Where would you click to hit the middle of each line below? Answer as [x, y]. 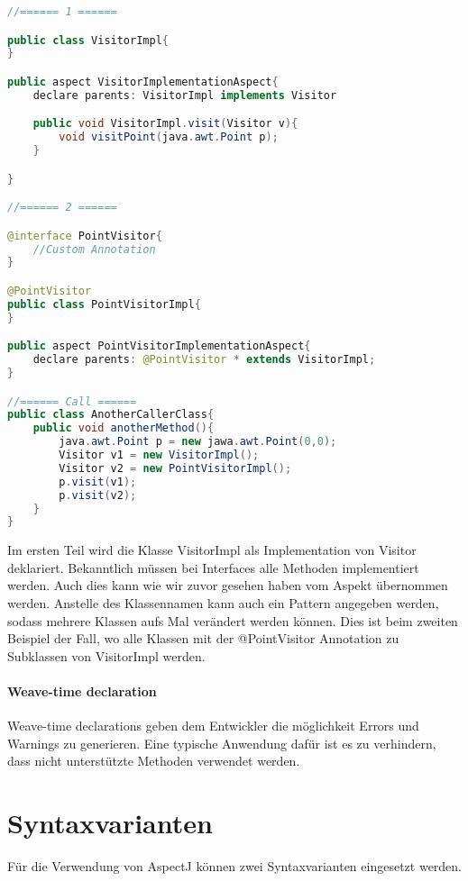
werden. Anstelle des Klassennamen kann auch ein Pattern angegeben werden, [223, 603]
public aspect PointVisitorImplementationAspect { [159, 346]
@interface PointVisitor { [85, 236]
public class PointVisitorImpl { [104, 304]
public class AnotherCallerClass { [111, 415]
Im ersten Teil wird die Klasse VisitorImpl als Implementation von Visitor [212, 550]
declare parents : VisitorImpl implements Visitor [185, 95]
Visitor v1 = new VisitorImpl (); [159, 455]
